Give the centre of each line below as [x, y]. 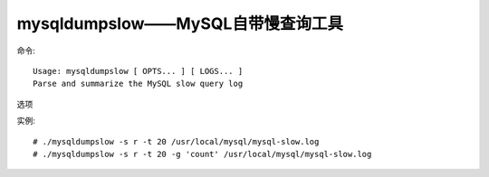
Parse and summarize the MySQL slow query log [138, 84]
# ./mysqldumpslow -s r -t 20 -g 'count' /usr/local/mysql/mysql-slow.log [202, 154]
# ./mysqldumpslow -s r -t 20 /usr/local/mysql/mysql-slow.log [176, 141]
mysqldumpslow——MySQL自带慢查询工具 [180, 23]
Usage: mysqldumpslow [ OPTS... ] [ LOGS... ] [138, 71]
